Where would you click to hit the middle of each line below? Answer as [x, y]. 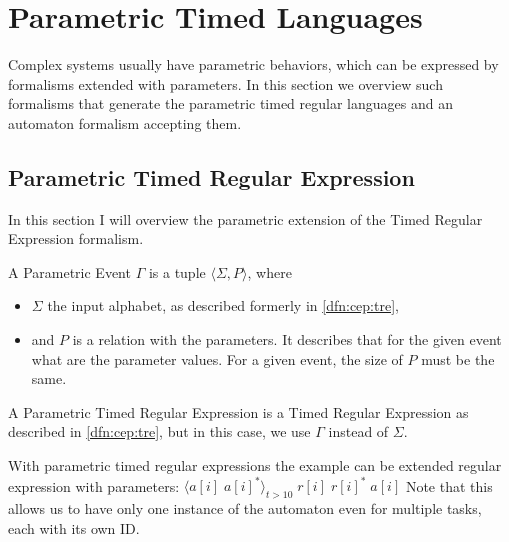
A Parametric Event [69, 271]
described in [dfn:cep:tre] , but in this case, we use [159, 431]
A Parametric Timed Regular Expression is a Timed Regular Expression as [238, 411]
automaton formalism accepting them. [125, 122]
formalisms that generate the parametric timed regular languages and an [230, 103]
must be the [458, 358]
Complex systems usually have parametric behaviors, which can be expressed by [253, 64]
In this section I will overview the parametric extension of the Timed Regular [245, 218]
